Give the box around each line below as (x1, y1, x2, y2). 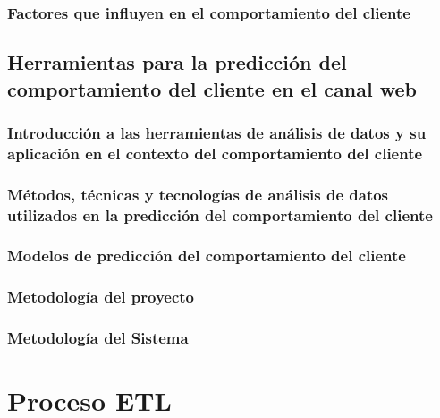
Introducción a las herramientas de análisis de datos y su (7, 121, 427, 143)
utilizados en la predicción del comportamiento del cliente (7, 203, 433, 226)
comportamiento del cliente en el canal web (7, 74, 417, 102)
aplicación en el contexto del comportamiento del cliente (7, 141, 423, 164)
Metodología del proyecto (7, 286, 195, 308)
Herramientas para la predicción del (7, 48, 347, 76)
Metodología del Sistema (7, 327, 189, 349)
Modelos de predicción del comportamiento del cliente (7, 244, 406, 267)
